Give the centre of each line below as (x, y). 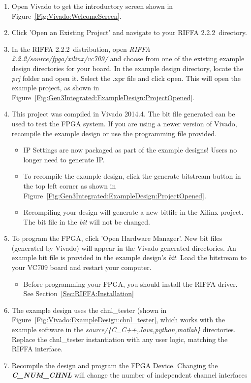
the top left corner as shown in (70, 185)
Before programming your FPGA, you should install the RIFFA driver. (130, 284)
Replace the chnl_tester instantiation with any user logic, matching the (120, 339)
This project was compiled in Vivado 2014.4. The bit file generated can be (123, 114)
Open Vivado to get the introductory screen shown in (92, 6)
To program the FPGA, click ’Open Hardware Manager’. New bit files (117, 238)
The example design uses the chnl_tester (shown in (89, 310)
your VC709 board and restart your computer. (81, 267)
